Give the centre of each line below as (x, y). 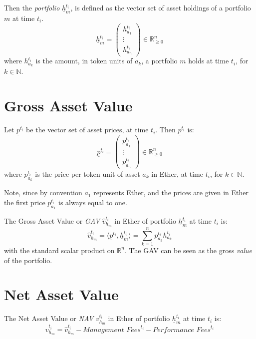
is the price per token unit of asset (88, 174)
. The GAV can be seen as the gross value (188, 250)
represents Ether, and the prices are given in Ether (171, 192)
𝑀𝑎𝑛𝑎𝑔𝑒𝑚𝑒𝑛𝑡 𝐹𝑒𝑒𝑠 (112, 330)
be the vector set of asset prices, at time (87, 130)
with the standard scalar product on (59, 250)
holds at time (209, 61)
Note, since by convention (43, 192)
